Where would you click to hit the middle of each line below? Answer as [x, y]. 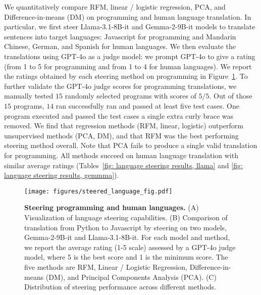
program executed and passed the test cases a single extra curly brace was [119, 115]
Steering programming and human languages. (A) [112, 207]
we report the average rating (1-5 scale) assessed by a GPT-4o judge [130, 247]
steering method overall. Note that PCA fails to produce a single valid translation [131, 145]
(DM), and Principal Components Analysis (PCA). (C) [131, 277]
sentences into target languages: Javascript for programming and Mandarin [120, 36]
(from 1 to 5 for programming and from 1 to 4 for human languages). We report [128, 66]
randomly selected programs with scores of [130, 96]
